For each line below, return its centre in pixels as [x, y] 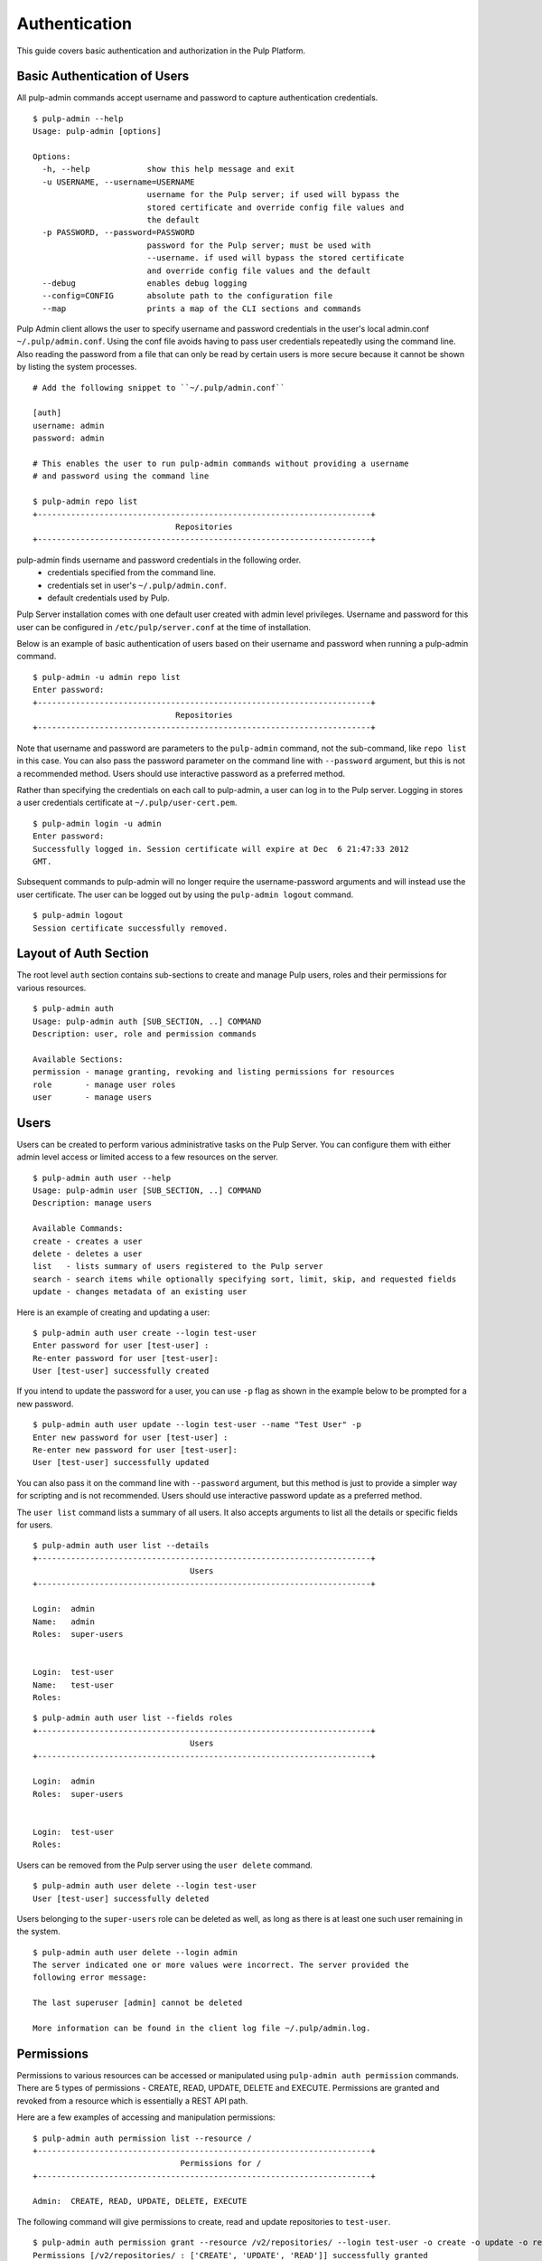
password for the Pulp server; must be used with [259, 245]
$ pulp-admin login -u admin [97, 823]
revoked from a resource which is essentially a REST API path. [132, 2100]
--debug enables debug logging [145, 283]
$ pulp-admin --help [78, 118]
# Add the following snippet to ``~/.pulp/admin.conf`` [159, 388]
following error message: [90, 1977]
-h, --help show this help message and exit [168, 169]
